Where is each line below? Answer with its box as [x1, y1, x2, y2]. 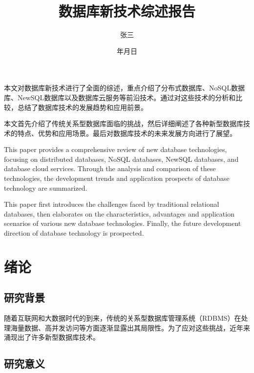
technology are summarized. [4, 182, 87, 193]
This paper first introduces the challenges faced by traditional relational [4, 199, 219, 209]
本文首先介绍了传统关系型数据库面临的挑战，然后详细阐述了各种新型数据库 [4, 118, 243, 129]
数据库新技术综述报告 [58, 1, 195, 21]
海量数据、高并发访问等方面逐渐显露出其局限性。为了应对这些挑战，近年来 [10, 322, 250, 332]
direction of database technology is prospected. [4, 228, 144, 238]
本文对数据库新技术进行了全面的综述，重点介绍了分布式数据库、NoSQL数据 [4, 83, 245, 93]
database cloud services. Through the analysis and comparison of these [4, 163, 216, 174]
